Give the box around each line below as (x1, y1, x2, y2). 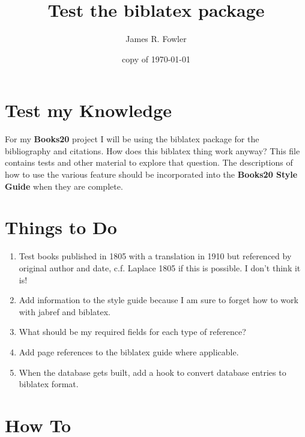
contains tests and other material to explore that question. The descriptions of (5, 156, 293, 169)
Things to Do (5, 215, 117, 240)
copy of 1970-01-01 (122, 52, 190, 65)
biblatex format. (19, 378, 79, 390)
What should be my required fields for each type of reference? (19, 325, 246, 338)
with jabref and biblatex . (19, 305, 110, 318)
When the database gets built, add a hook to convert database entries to (19, 366, 286, 378)
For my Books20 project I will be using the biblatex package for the (5, 133, 259, 145)
